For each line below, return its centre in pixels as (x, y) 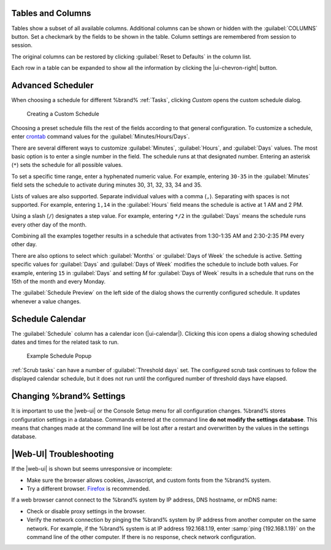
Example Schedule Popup (59, 356)
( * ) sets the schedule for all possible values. (67, 165)
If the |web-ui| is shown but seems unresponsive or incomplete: (92, 469)
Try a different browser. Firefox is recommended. (88, 489)
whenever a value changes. (46, 301)
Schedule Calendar (49, 319)
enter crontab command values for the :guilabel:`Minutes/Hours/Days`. (101, 137)
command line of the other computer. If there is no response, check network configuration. (141, 536)
